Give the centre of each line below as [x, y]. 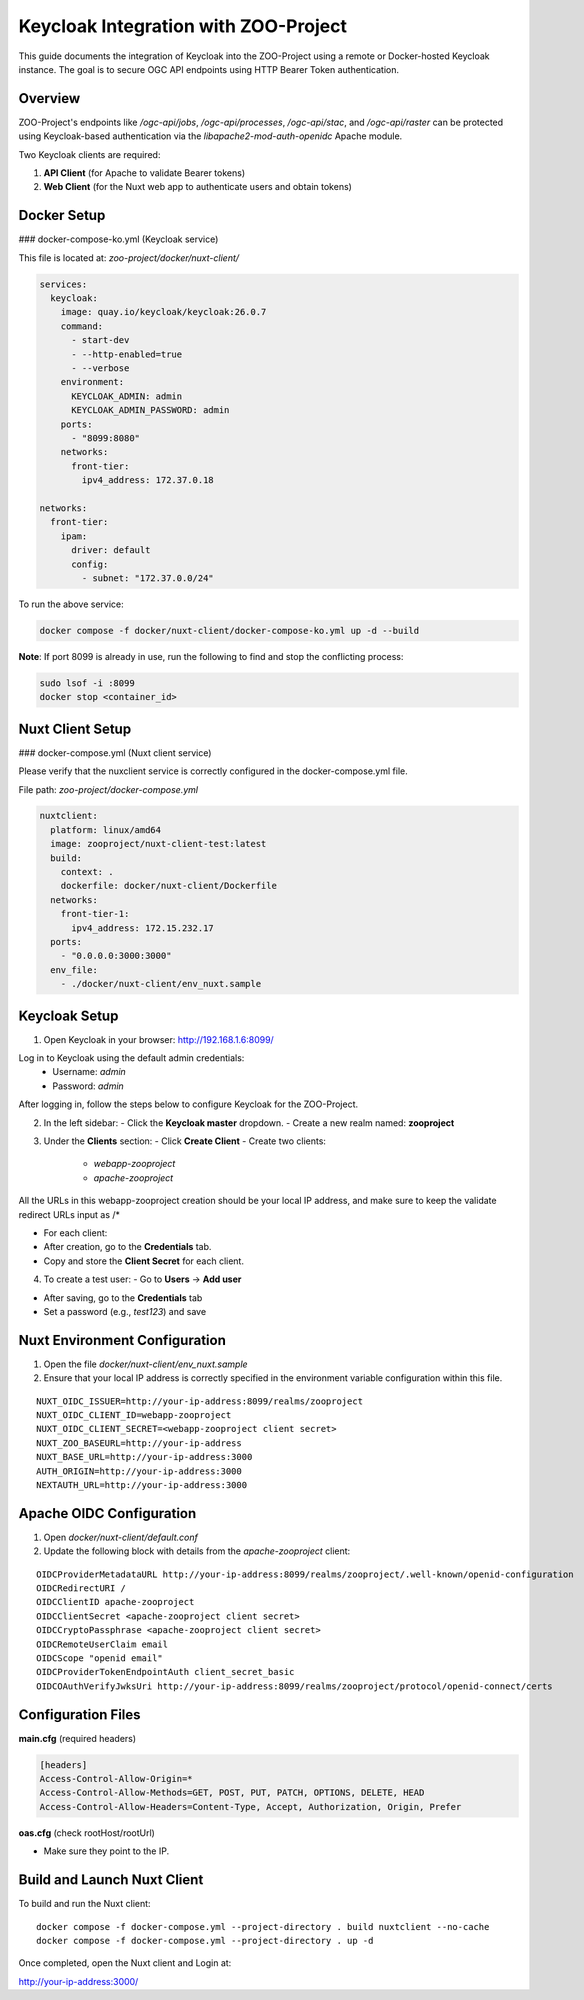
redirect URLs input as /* [69, 1214]
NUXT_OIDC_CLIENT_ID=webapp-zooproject [134, 1415]
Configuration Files [79, 1714]
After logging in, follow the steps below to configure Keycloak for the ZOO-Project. [188, 1104]
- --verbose [100, 368]
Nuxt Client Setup [75, 728]
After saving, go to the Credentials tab [123, 1297]
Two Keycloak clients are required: [89, 154]
